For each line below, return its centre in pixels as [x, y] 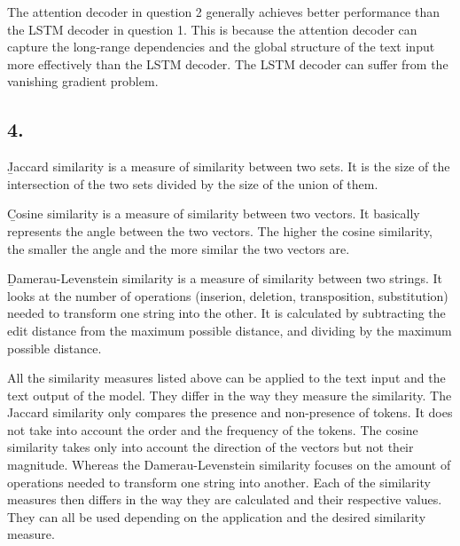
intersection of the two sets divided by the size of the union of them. [193, 183]
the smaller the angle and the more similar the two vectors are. [179, 248]
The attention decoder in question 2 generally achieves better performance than [224, 12]
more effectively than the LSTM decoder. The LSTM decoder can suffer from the [228, 63]
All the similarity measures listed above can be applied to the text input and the [226, 378]
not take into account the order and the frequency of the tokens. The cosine [213, 429]
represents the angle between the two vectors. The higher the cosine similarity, [220, 230]
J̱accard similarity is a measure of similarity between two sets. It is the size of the [229, 166]
